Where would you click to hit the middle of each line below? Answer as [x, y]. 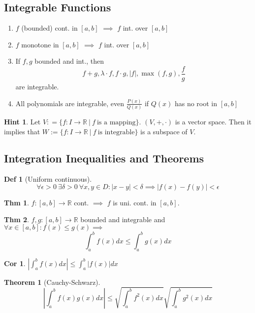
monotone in [40, 44]
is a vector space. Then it [213, 122]
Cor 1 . [15, 263]
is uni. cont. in [135, 203]
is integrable [116, 132]
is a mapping [116, 123]
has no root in [196, 103]
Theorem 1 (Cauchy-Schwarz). [52, 282]
